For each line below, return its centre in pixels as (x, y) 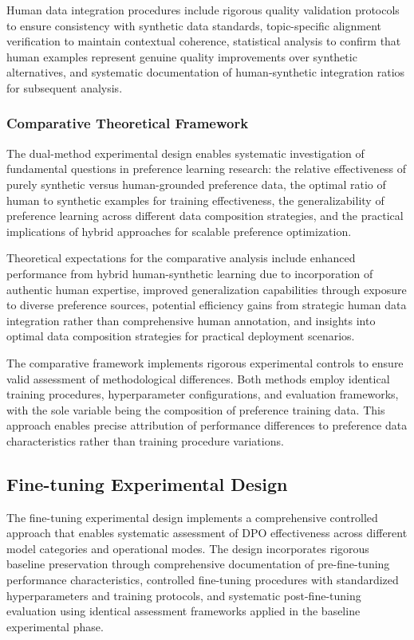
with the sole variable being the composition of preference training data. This (196, 409)
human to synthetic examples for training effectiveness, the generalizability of (195, 200)
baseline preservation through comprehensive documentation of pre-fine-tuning (198, 564)
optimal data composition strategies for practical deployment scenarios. (181, 336)
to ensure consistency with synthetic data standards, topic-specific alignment (194, 25)
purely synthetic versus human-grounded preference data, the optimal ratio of (196, 184)
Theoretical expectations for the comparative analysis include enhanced (181, 258)
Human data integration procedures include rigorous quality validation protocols (203, 10)
